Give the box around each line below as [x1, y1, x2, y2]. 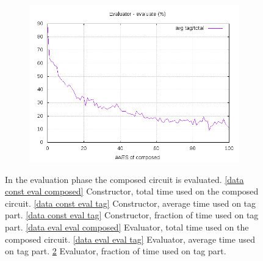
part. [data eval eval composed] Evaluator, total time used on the [5, 220, 249, 233]
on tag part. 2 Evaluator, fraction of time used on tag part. [5, 245, 226, 257]
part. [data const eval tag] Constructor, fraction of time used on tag [5, 209, 259, 221]
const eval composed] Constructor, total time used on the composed [5, 185, 259, 198]
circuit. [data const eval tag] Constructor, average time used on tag [5, 196, 256, 209]
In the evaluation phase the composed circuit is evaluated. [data [5, 173, 244, 185]
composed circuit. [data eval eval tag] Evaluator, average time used [5, 232, 255, 245]
